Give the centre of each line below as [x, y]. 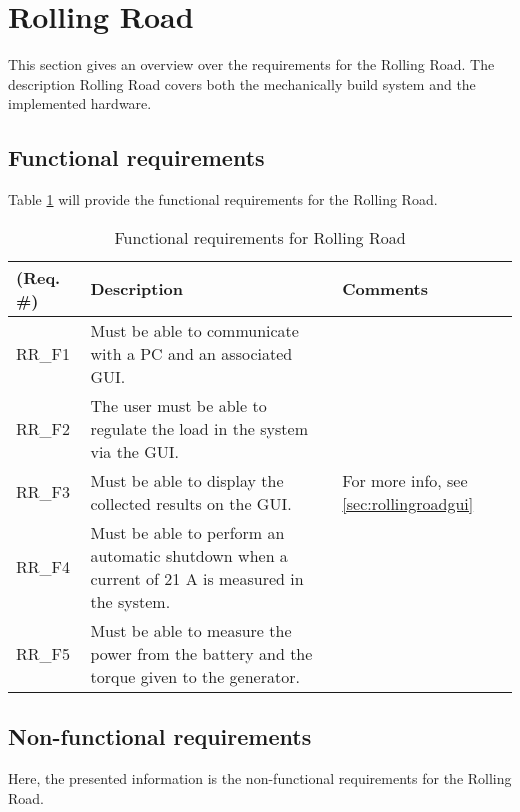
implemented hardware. [80, 103]
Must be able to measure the [191, 630]
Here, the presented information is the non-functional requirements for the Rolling [260, 777]
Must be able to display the [187, 480]
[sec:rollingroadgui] [408, 503]
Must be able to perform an [187, 532]
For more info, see [405, 480]
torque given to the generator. [195, 676]
